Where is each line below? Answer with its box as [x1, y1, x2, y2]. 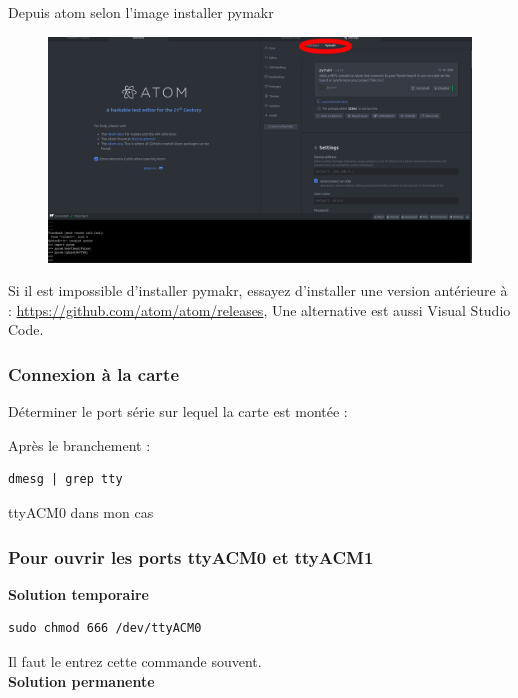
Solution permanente [8, 670, 155, 691]
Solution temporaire [8, 583, 149, 604]
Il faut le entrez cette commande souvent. [8, 651, 262, 672]
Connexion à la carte [8, 361, 180, 386]
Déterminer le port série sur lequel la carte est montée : [8, 401, 348, 422]
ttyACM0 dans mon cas [8, 502, 154, 523]
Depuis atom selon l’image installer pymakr [8, 2, 274, 22]
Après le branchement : [8, 434, 151, 455]
